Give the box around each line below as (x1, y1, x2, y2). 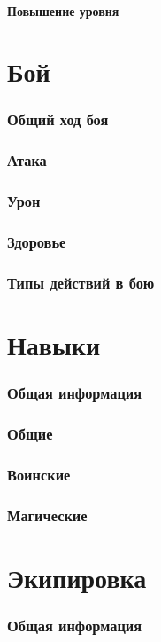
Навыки (7, 326, 101, 362)
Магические (7, 503, 88, 526)
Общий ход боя (7, 108, 109, 131)
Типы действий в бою (7, 271, 155, 293)
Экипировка (7, 559, 147, 595)
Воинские (7, 463, 71, 485)
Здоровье (7, 231, 66, 253)
